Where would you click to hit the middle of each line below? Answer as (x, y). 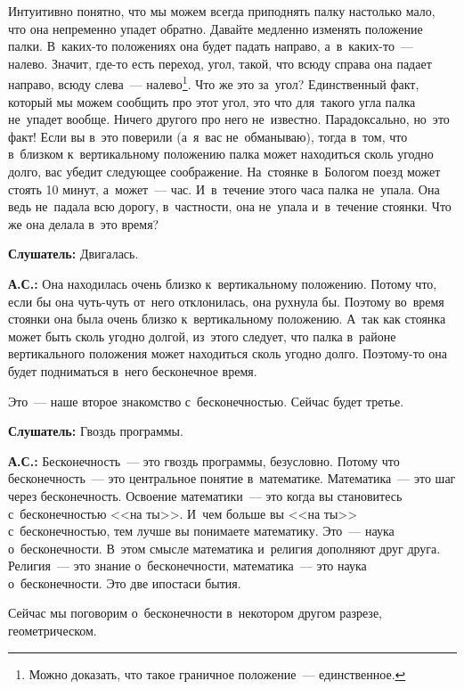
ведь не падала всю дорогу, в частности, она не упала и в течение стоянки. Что (230, 206)
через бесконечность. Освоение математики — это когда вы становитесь (205, 495)
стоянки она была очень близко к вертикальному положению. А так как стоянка (227, 319)
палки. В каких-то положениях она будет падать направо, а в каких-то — (211, 46)
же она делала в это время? (84, 223)
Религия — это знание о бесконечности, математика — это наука (187, 566)
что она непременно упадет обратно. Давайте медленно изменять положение (216, 28)
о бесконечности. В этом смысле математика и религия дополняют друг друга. (224, 548)
